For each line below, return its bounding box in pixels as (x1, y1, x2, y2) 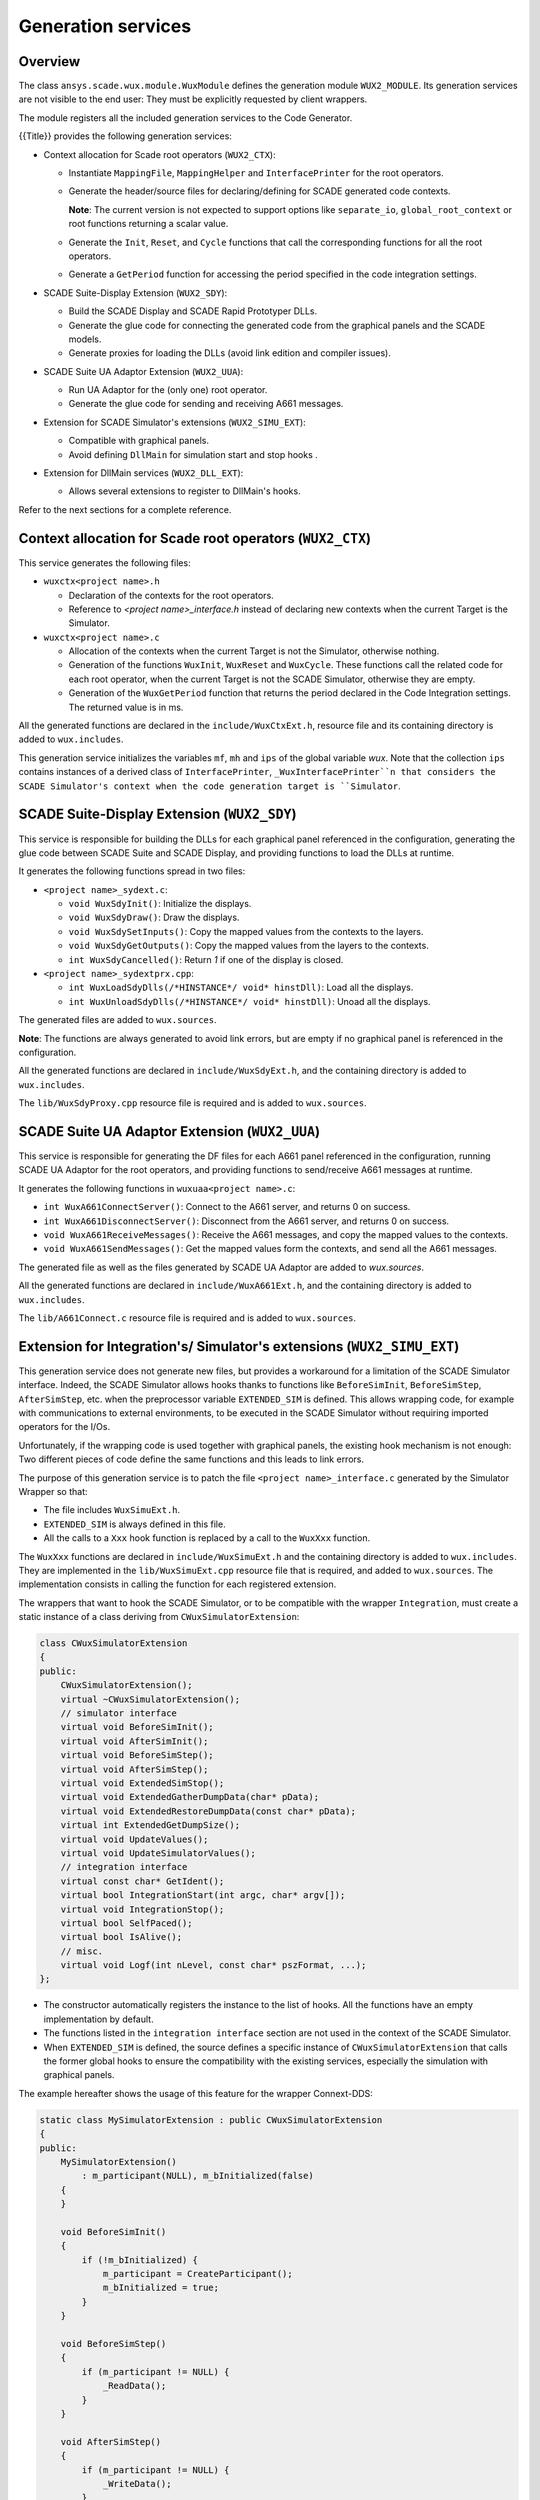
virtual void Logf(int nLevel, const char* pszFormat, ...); (60, 1960, 367, 1971)
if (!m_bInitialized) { (81, 2254, 199, 2265)
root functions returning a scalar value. (68, 218, 229, 230)
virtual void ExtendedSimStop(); (60, 1778, 225, 1789)
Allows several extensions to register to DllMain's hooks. (68, 485, 301, 497)
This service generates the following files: (18, 556, 191, 569)
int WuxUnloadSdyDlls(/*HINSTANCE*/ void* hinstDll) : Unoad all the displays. (68, 995, 431, 1007)
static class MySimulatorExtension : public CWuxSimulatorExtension (39, 2114, 383, 2125)
